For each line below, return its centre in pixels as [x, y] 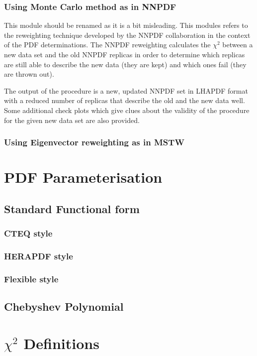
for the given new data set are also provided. [72, 120]
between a [238, 45]
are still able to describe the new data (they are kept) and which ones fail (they [125, 64]
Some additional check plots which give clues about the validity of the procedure [127, 110]
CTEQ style [28, 233]
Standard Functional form [72, 208]
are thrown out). [29, 74]
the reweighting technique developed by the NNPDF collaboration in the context [127, 35]
